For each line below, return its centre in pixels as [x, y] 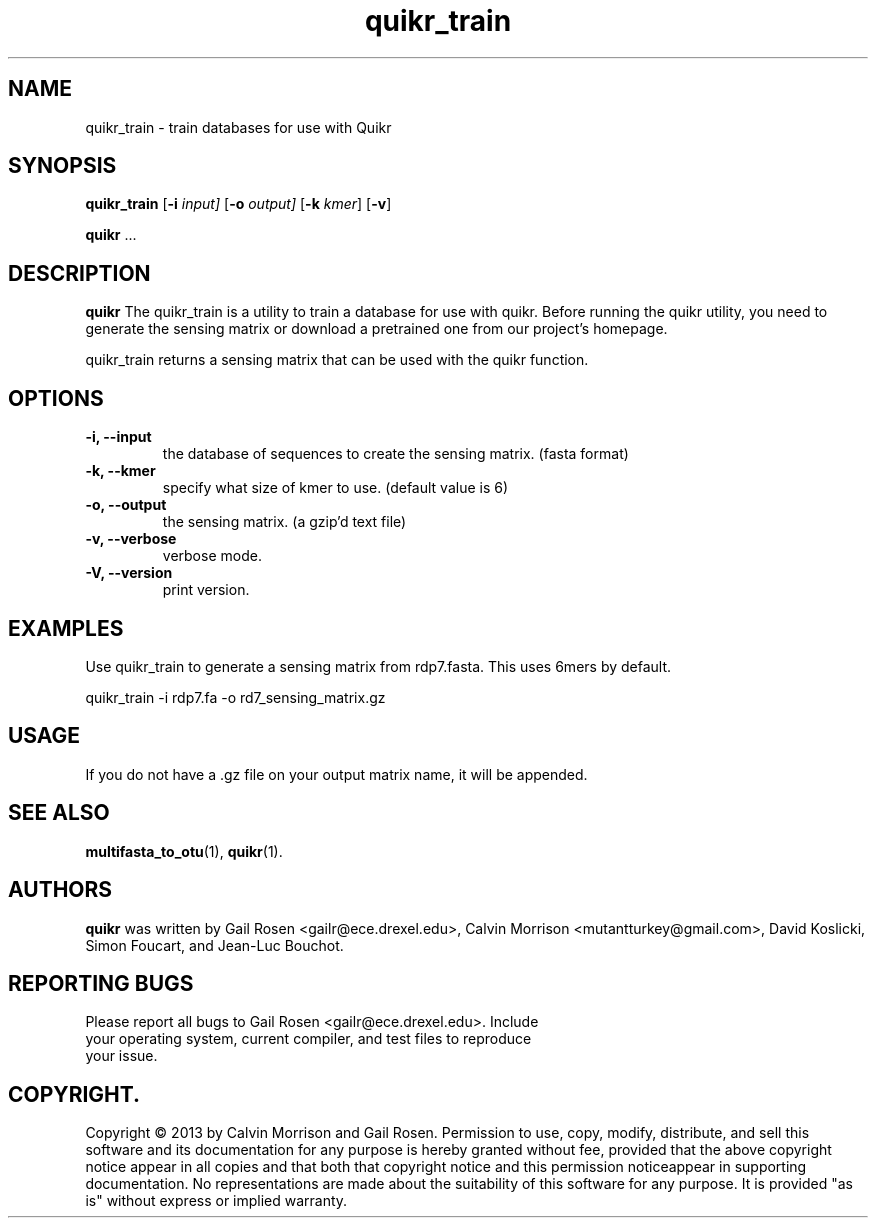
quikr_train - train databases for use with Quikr [238, 127]
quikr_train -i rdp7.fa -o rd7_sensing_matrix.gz [235, 697]
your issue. [121, 1056]
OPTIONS [56, 398]
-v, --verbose [131, 539]
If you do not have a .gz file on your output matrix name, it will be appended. [336, 774]
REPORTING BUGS [101, 983]
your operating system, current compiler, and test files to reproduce [308, 1039]
